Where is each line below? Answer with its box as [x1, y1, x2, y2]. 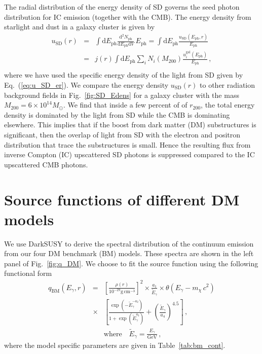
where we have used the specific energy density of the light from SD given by [4, 69, 243, 80]
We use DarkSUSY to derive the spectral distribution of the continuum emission [4, 238, 254, 249]
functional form [4, 268, 52, 278]
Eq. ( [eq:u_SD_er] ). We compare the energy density [4, 79, 169, 90]
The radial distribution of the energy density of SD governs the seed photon [4, 2, 240, 12]
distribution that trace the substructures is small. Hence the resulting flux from [4, 139, 251, 150]
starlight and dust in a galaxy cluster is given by [4, 21, 155, 32]
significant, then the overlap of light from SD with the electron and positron [4, 129, 241, 139]
